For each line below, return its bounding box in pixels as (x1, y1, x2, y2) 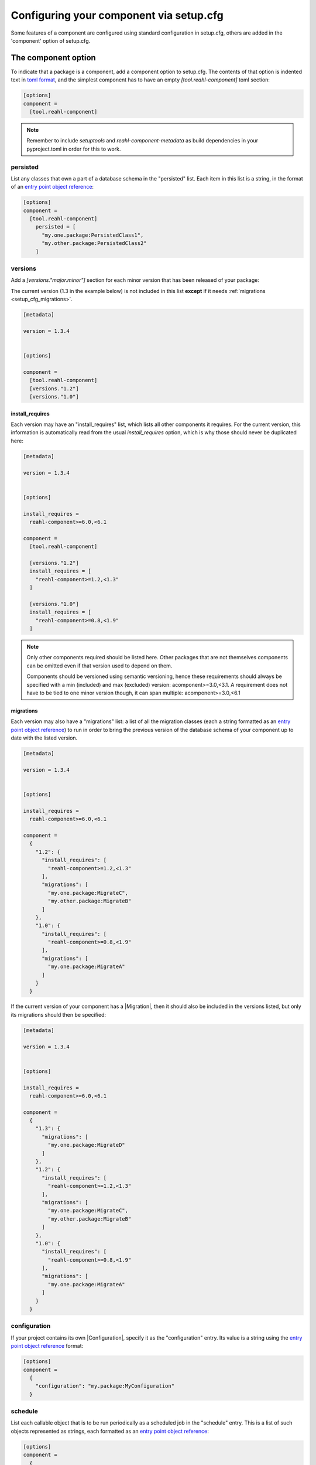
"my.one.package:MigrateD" (47, 1142, 125, 1149)
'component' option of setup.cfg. (11, 37, 91, 44)
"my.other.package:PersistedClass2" (42, 240, 147, 247)
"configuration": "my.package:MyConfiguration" (35, 1383, 175, 1389)
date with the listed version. (11, 734, 78, 741)
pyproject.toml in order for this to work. (26, 145, 121, 152)
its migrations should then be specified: (11, 1011, 107, 1018)
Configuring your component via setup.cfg (11, 9, 224, 22)
